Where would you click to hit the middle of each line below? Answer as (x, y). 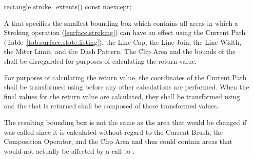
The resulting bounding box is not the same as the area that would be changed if (125, 122)
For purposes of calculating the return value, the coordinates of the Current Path (125, 77)
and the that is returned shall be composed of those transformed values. (111, 106)
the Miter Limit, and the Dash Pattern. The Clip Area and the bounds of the (120, 51)
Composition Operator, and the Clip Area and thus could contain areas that (118, 141)
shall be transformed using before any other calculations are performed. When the (126, 87)
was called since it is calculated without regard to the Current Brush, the (114, 132)
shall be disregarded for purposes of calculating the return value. (100, 61)
